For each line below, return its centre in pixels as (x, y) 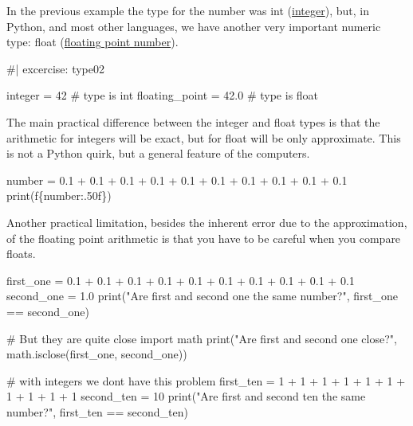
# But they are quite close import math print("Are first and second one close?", (202, 338)
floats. (21, 254)
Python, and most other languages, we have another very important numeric (194, 26)
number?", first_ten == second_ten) (97, 411)
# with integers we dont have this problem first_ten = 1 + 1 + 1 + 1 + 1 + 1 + (206, 380)
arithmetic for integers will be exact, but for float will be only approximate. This (204, 137)
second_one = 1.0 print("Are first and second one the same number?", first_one (202, 296)
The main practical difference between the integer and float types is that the (193, 121)
